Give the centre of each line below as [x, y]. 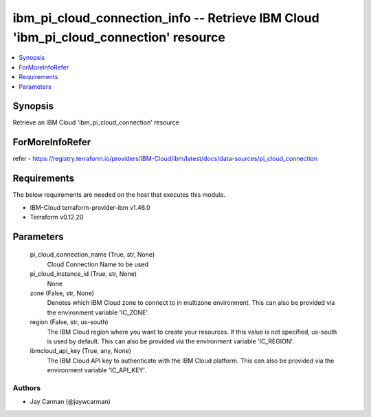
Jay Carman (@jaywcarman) [70, 402]
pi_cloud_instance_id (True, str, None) [83, 274]
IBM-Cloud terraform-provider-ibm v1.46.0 [90, 207]
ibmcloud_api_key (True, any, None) [81, 351]
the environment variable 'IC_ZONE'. [98, 312]
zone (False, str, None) [62, 293]
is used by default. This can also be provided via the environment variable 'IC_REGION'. [171, 341]
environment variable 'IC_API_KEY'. [97, 370]
